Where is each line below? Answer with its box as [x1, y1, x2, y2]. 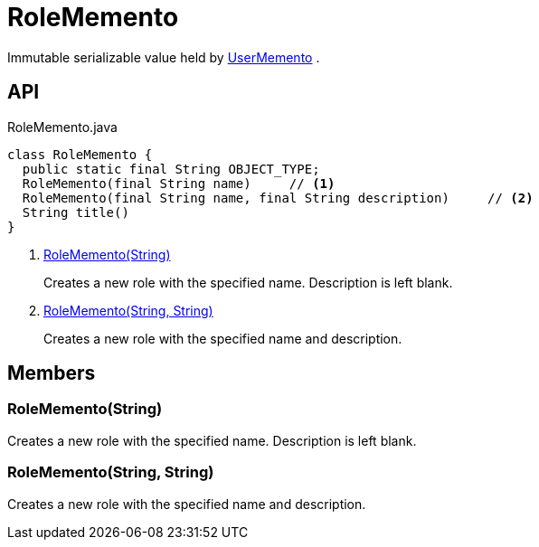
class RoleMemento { [7, 146, 153, 162]
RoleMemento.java [7, 118, 118, 135]
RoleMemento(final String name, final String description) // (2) [22, 190, 534, 205]
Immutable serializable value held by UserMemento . [7, 49, 320, 65]
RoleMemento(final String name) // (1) [22, 175, 336, 191]
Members [7, 362, 96, 385]
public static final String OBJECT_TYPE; [22, 161, 320, 176]
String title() [22, 204, 129, 220]
